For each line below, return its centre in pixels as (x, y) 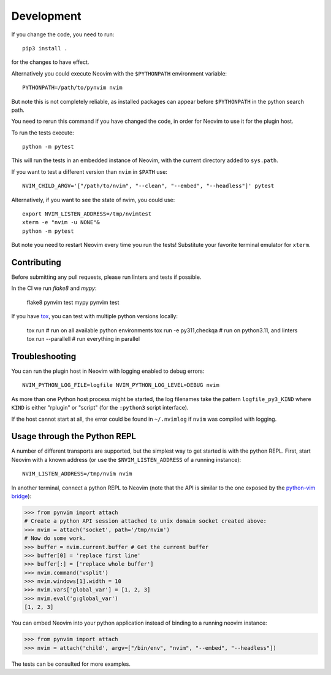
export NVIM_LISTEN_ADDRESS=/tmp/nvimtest (87, 214)
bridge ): (21, 496)
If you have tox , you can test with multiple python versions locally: (94, 316)
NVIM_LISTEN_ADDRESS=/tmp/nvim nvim (77, 474)
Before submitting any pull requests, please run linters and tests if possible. (106, 277)
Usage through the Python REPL (74, 436)
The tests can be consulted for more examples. (71, 664)
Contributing (36, 262)
